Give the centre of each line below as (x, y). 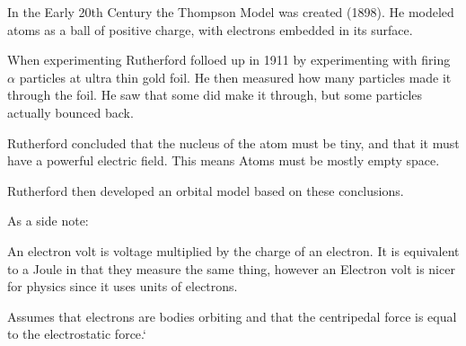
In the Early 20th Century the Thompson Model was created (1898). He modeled (231, 12)
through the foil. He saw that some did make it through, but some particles (215, 95)
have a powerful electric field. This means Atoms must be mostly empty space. (224, 160)
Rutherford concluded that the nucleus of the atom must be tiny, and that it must (233, 142)
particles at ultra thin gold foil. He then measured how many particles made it (235, 77)
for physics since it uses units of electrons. (123, 286)
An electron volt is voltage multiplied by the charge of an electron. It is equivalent (233, 250)
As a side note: (48, 221)
